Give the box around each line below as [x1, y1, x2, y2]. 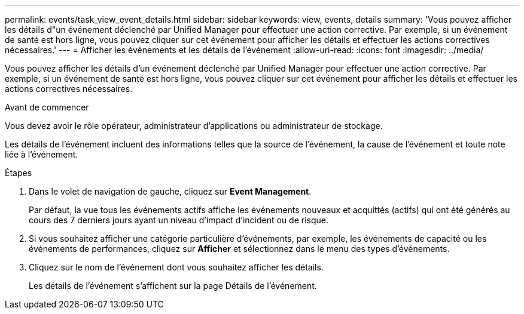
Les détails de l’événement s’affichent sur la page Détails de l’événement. [29, 281, 317, 291]
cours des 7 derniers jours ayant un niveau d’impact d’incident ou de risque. [29, 215, 328, 225]
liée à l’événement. [5, 149, 78, 159]
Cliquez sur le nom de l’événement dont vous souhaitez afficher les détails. [29, 262, 324, 272]
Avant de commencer [5, 102, 89, 112]
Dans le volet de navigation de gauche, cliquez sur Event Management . [29, 186, 312, 196]
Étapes [5, 168, 32, 178]
